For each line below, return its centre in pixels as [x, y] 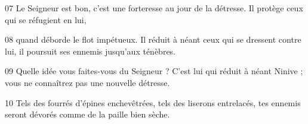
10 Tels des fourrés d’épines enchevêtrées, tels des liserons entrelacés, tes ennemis [153, 102]
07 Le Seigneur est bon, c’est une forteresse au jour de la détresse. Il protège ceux [154, 8]
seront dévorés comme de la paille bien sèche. [87, 114]
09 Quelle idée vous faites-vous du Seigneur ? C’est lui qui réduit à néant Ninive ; [154, 71]
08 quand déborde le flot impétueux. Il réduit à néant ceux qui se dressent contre [153, 39]
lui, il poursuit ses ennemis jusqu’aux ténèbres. [90, 51]
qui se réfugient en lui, [46, 19]
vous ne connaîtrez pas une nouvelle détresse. [87, 82]
